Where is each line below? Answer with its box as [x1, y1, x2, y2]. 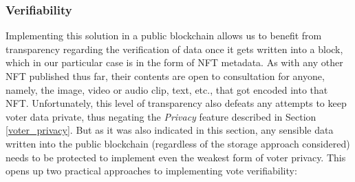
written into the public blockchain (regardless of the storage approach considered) [6, 136, 350, 150]
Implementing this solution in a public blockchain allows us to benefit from [6, 28, 322, 43]
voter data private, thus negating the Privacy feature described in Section [6, 109, 316, 123]
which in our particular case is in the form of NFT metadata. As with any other [6, 55, 343, 70]
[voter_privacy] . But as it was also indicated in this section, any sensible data [6, 123, 334, 137]
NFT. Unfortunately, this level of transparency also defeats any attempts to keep [6, 96, 347, 110]
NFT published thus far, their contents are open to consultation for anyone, [6, 69, 325, 83]
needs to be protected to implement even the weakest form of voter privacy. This [6, 150, 346, 164]
